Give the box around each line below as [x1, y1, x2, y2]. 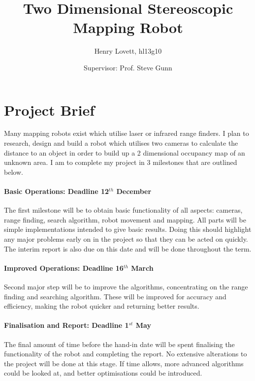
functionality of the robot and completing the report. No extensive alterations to [4, 349, 247, 359]
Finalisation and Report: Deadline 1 [4, 320, 129, 330]
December [116, 186, 152, 196]
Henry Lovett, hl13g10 [94, 46, 162, 56]
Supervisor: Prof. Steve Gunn [84, 62, 172, 72]
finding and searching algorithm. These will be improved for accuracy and [4, 291, 226, 301]
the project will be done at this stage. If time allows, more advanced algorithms [4, 358, 244, 368]
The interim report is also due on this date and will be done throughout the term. [4, 243, 252, 254]
